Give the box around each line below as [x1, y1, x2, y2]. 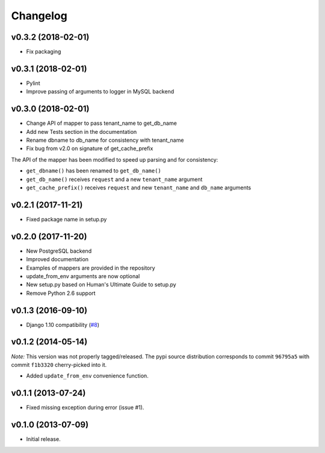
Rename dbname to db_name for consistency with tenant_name [26, 136, 184, 144]
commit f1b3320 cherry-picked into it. [11, 361, 107, 368]
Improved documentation [26, 256, 89, 263]
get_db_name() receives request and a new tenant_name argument [26, 176, 203, 183]
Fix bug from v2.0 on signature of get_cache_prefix [26, 145, 153, 152]
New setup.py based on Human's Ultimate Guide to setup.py [26, 281, 177, 288]
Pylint [26, 79, 40, 87]
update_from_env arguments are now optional [26, 272, 140, 280]
